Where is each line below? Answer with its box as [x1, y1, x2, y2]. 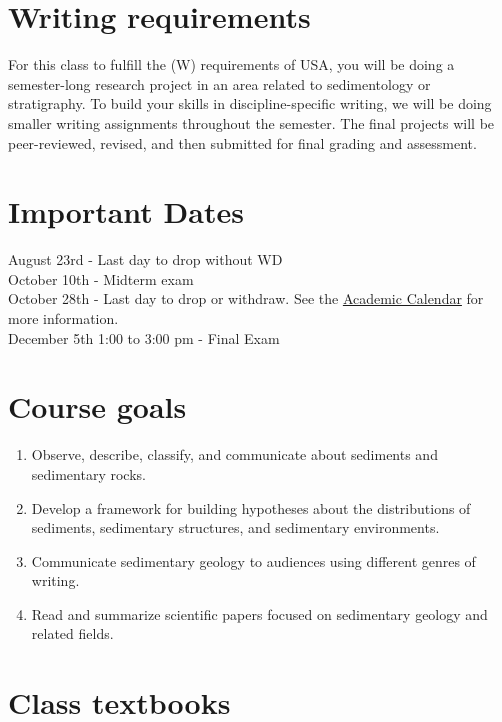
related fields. [31, 623, 114, 644]
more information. [8, 308, 119, 328]
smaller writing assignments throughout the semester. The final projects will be [8, 112, 495, 133]
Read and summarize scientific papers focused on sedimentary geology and [31, 603, 488, 624]
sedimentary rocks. [31, 463, 146, 484]
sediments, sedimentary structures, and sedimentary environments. [31, 517, 440, 538]
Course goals [8, 386, 187, 427]
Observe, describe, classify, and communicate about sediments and [31, 444, 438, 465]
